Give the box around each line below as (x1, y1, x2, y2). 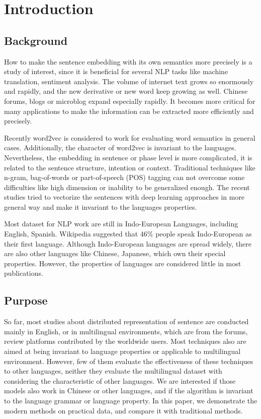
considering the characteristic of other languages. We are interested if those (4, 375, 236, 386)
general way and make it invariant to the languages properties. (4, 201, 197, 212)
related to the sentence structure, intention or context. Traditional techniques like (4, 162, 255, 172)
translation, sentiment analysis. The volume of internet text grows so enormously (4, 76, 254, 86)
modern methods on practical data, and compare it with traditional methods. (4, 405, 243, 415)
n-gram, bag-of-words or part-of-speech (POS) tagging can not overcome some (4, 172, 245, 183)
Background (4, 32, 68, 48)
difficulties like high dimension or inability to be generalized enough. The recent (4, 182, 250, 192)
